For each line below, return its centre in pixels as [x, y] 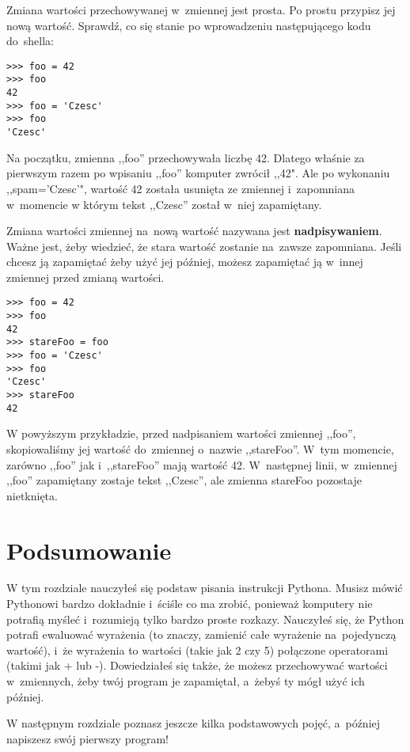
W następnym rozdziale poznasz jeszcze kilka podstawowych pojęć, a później [194, 723]
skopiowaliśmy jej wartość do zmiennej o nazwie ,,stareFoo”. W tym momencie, [200, 448]
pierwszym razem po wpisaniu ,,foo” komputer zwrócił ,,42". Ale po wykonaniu [198, 173]
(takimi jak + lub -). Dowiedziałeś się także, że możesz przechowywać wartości [197, 665]
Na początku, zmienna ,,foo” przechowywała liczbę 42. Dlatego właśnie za [186, 157]
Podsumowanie [89, 550]
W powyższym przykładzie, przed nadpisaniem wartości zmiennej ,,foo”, [181, 433]
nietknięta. [32, 495]
